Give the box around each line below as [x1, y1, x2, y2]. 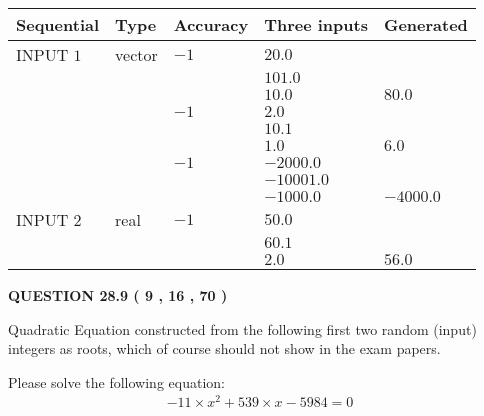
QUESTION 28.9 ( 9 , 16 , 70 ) [8, 285, 228, 305]
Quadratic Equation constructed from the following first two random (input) [8, 318, 477, 339]
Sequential [16, 13, 100, 36]
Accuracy [173, 13, 249, 36]
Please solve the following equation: [8, 371, 225, 392]
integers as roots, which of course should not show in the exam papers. [8, 338, 441, 359]
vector [115, 43, 158, 66]
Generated [383, 13, 468, 36]
